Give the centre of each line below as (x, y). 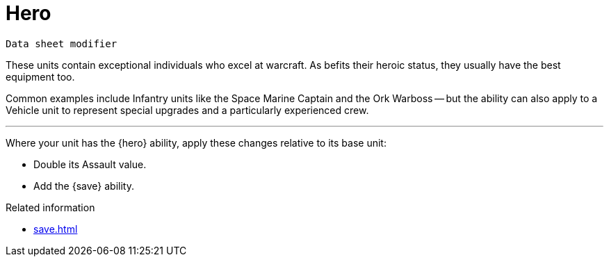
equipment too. (40, 76)
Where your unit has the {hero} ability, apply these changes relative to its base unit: (196, 142)
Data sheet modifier (62, 43)
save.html (56, 229)
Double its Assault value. (90, 164)
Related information (50, 207)
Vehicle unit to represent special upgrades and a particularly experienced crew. (187, 110)
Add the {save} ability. (84, 186)
